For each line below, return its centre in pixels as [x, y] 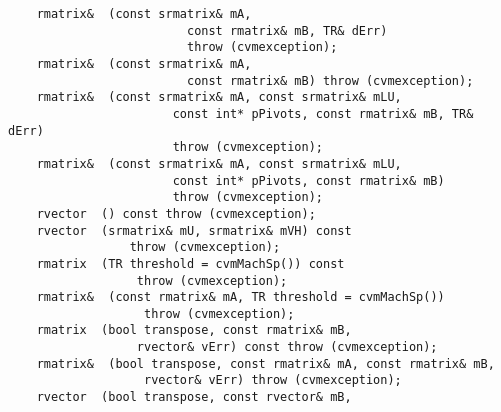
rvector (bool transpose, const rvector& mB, [194, 397]
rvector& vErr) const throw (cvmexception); [287, 347]
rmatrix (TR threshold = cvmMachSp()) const [190, 263]
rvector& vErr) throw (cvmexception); [273, 380]
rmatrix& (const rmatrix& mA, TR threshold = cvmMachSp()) [240, 297]
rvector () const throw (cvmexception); [176, 213]
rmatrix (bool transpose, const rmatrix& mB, [194, 330]
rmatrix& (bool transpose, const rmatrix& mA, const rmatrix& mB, [265, 363]
